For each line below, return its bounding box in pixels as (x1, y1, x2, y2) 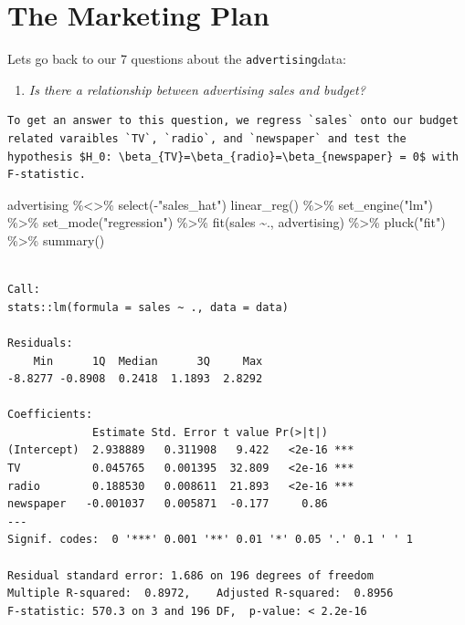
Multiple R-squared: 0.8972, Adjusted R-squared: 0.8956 (7, 587, 394, 600)
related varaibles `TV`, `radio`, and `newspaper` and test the (7, 131, 407, 145)
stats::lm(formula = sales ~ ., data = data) (7, 300, 289, 314)
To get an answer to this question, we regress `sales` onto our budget (7, 114, 459, 128)
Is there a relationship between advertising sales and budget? (28, 79, 365, 99)
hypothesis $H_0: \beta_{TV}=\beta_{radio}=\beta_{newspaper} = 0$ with (7, 150, 459, 163)
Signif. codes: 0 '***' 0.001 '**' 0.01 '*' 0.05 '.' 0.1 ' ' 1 (7, 533, 413, 547)
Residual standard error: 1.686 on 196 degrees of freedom (7, 568, 374, 582)
